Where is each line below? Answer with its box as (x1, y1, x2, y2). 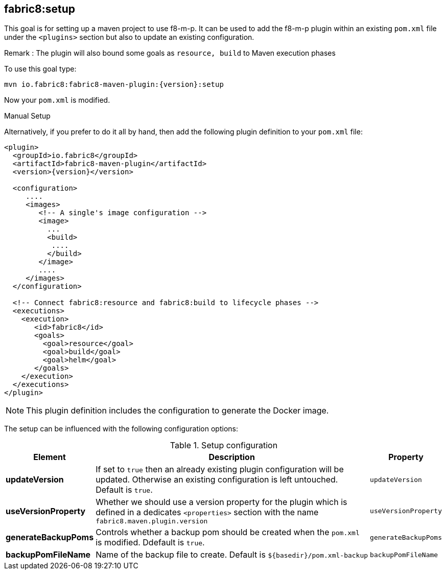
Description (208, 452, 255, 463)
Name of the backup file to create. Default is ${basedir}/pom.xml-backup (96, 549, 368, 560)
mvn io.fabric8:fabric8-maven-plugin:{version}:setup (4, 80, 224, 89)
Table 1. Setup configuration (170, 440, 278, 451)
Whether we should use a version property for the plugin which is (96, 497, 347, 508)
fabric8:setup (4, 3, 76, 15)
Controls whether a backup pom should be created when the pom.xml (96, 527, 360, 538)
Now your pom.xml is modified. (4, 96, 110, 105)
